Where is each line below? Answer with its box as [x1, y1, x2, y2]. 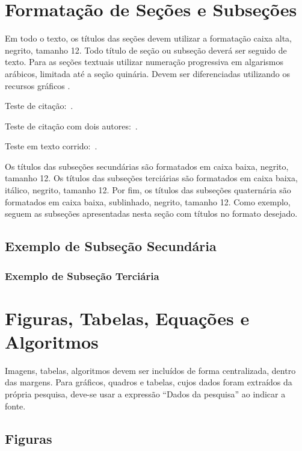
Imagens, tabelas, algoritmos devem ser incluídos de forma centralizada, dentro [5, 364, 296, 376]
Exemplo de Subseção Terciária [5, 268, 159, 283]
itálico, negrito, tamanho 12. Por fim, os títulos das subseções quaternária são [5, 184, 291, 196]
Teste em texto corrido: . [5, 140, 97, 152]
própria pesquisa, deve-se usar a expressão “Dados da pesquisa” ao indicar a [5, 387, 286, 400]
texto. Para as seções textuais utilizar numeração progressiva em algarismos [5, 55, 283, 68]
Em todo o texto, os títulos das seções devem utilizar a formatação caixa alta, [5, 32, 292, 45]
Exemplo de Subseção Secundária [5, 237, 217, 255]
